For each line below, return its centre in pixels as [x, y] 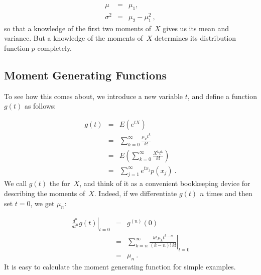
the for [60, 183]
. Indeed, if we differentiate [136, 193]
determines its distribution [195, 38]
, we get [42, 203]
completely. [55, 48]
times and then [229, 193]
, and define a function [222, 96]
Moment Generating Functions [86, 75]
